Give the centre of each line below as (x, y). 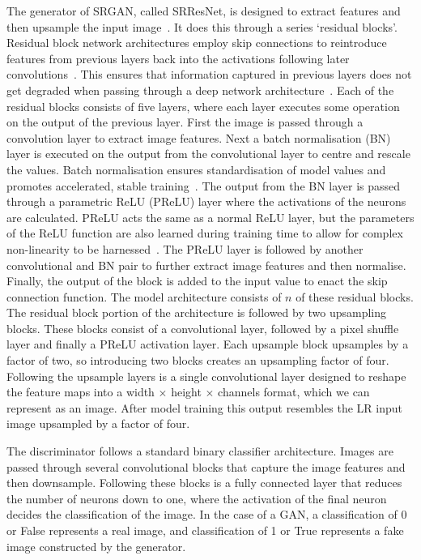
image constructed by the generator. (96, 546)
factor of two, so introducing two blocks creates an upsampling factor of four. (198, 360)
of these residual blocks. (355, 296)
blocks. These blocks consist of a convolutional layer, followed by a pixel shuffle (203, 328)
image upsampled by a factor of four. (98, 423)
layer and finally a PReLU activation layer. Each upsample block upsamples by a (208, 344)
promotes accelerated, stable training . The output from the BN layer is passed (204, 185)
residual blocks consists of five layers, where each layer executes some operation (203, 106)
